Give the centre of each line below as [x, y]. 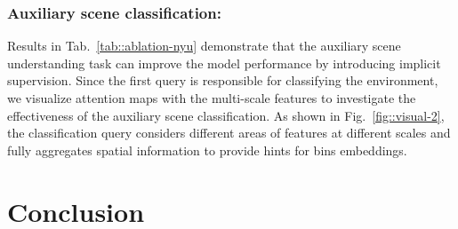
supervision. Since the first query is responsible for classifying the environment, [223, 80]
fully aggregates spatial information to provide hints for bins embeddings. [207, 150]
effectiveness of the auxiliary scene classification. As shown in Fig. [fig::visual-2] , [226, 115]
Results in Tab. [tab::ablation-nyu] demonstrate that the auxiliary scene [204, 46]
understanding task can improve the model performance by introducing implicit [224, 63]
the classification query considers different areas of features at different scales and [229, 133]
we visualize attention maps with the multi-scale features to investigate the [212, 98]
